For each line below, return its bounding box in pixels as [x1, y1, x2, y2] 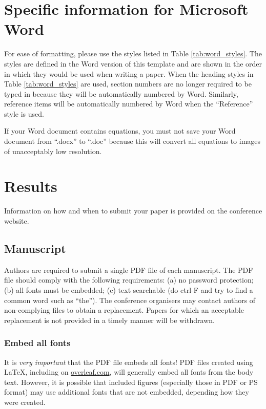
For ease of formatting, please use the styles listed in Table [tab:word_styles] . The [4, 48, 262, 59]
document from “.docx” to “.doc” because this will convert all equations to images [4, 136, 261, 146]
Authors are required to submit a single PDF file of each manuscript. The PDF [4, 264, 253, 275]
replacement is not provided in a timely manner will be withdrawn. [4, 314, 215, 325]
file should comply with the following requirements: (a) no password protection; [4, 274, 254, 285]
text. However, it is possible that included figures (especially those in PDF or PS [4, 376, 258, 387]
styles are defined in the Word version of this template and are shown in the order [4, 58, 262, 69]
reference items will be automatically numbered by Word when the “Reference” [4, 98, 253, 109]
